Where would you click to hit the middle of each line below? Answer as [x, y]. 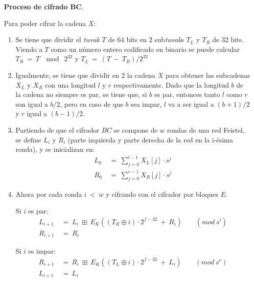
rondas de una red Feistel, [206, 129]
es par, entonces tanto [187, 94]
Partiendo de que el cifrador [57, 129]
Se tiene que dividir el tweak [58, 39]
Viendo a [29, 49]
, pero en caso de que [92, 104]
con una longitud [70, 84]
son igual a [32, 104]
